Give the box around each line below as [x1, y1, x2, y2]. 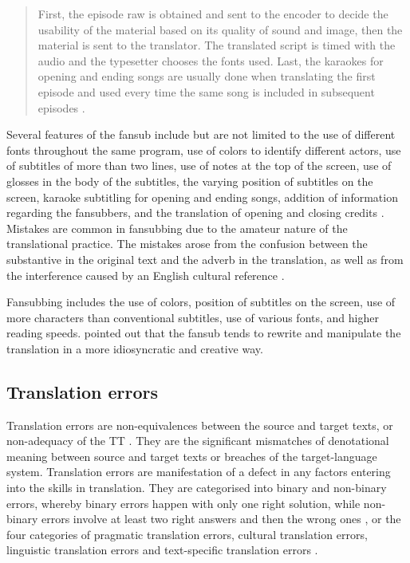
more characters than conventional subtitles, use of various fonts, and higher [6, 309, 379, 325]
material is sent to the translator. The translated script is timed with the [37, 37, 396, 53]
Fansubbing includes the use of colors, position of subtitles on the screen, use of [6, 293, 396, 310]
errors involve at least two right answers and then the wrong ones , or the [41, 510, 401, 527]
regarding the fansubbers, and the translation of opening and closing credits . [6, 204, 384, 221]
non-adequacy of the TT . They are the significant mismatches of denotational [6, 432, 389, 449]
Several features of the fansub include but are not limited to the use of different [6, 126, 396, 143]
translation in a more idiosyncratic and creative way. [6, 340, 263, 356]
